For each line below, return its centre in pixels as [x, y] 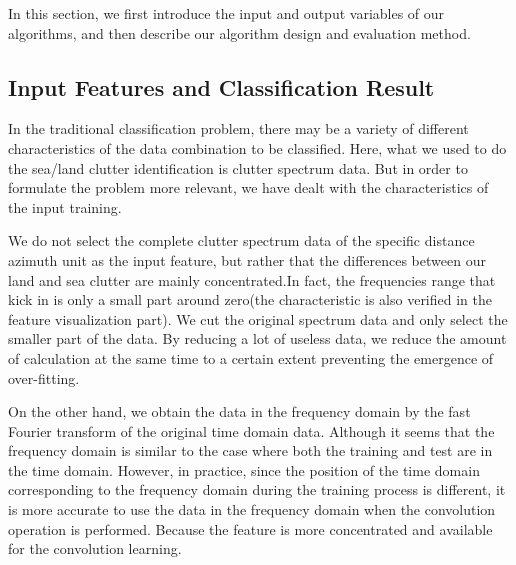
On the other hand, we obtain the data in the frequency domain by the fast [239, 411]
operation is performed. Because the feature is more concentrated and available [250, 528]
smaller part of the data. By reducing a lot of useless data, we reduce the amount [257, 338]
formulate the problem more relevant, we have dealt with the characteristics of [248, 187]
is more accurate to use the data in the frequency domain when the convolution [252, 509]
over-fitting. [44, 377]
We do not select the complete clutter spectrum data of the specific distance [241, 240]
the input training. [65, 206]
